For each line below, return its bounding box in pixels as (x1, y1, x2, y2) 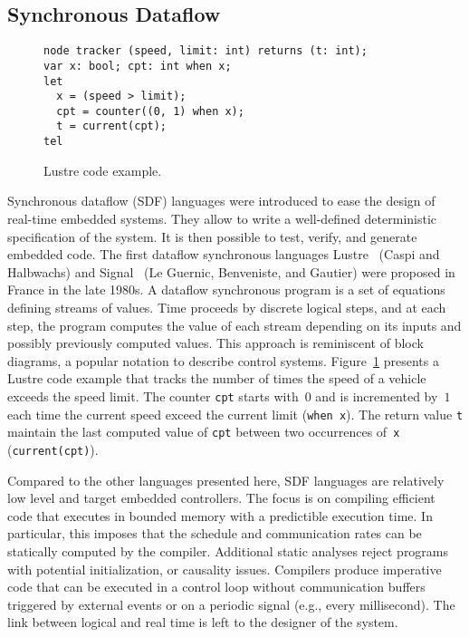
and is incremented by (315, 386, 438, 405)
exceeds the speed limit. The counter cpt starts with (7, 386, 299, 405)
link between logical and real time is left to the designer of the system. (7, 613, 398, 632)
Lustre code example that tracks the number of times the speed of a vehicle (7, 369, 426, 388)
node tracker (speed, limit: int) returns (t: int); (43, 44, 368, 58)
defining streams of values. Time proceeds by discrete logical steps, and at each (7, 297, 446, 316)
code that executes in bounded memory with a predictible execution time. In (7, 506, 433, 525)
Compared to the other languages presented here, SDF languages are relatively (7, 470, 445, 489)
